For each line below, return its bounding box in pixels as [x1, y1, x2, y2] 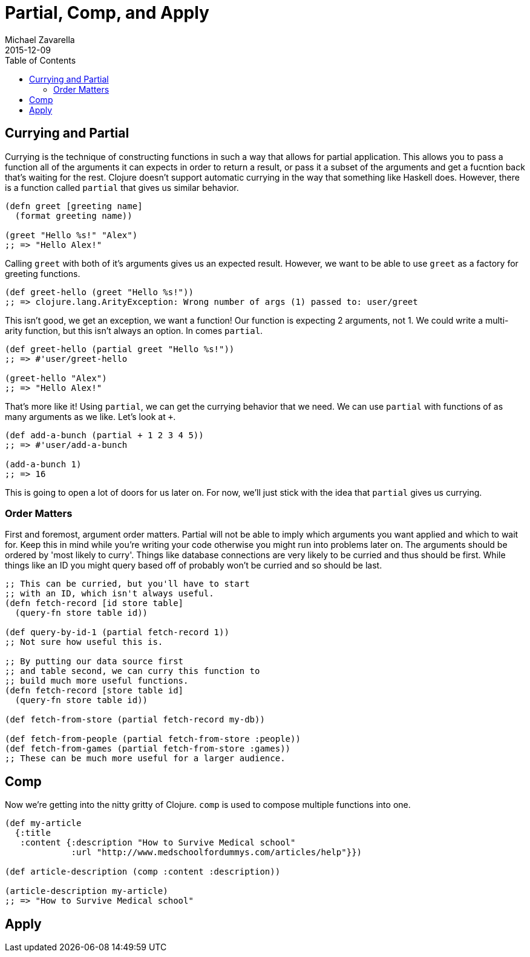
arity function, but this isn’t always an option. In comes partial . [5, 325, 263, 336]
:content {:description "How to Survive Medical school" [20, 838, 296, 848]
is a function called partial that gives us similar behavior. [5, 182, 239, 193]
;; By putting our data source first [5, 656, 184, 667]
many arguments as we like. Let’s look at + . [5, 411, 176, 422]
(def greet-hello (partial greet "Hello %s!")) [5, 344, 235, 354]
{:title [15, 828, 51, 838]
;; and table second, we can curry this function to [5, 666, 260, 676]
